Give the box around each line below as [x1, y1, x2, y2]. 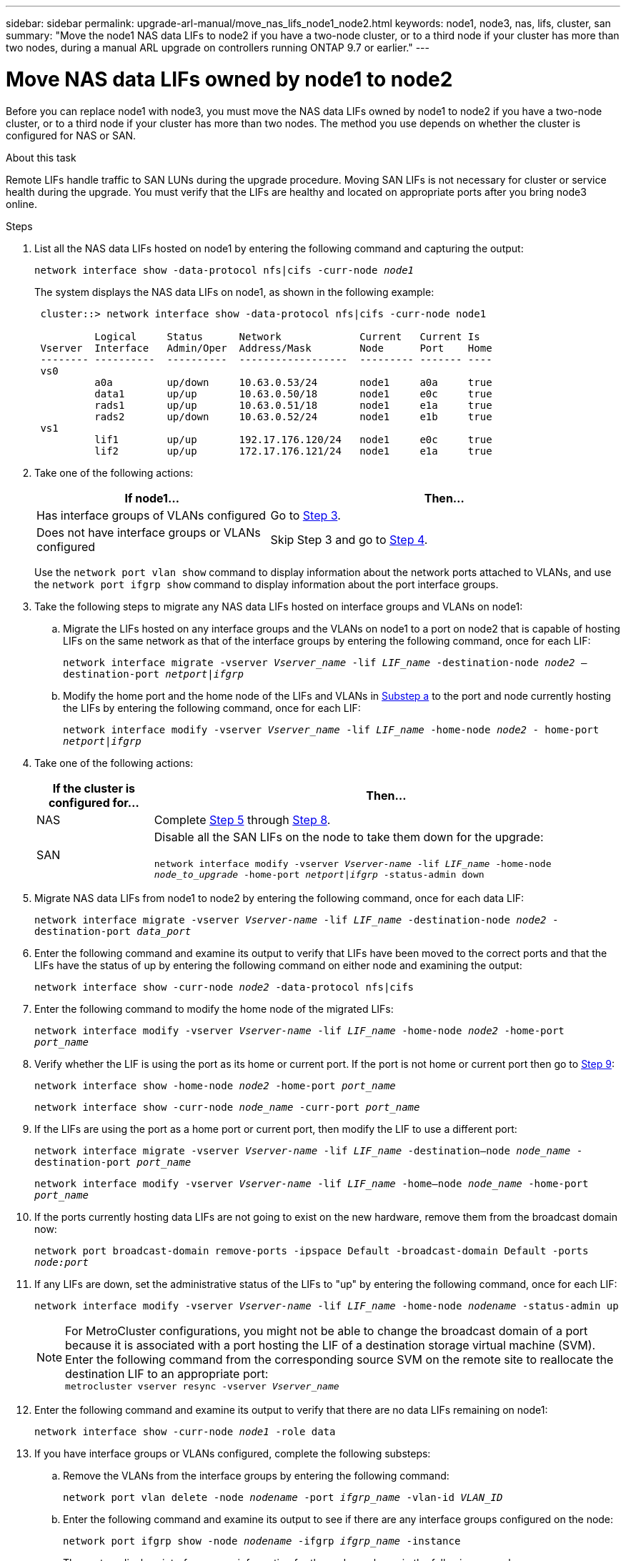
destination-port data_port [34, 925, 192, 937]
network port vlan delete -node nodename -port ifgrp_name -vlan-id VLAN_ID [63, 1491, 503, 1503]
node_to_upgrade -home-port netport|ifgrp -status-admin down [154, 868, 485, 880]
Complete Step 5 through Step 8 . [154, 812, 331, 827]
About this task [6, 151, 76, 164]
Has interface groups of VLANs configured [36, 507, 267, 522]
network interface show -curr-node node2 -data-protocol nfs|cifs [34, 981, 414, 993]
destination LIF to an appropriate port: [65, 1366, 269, 1381]
